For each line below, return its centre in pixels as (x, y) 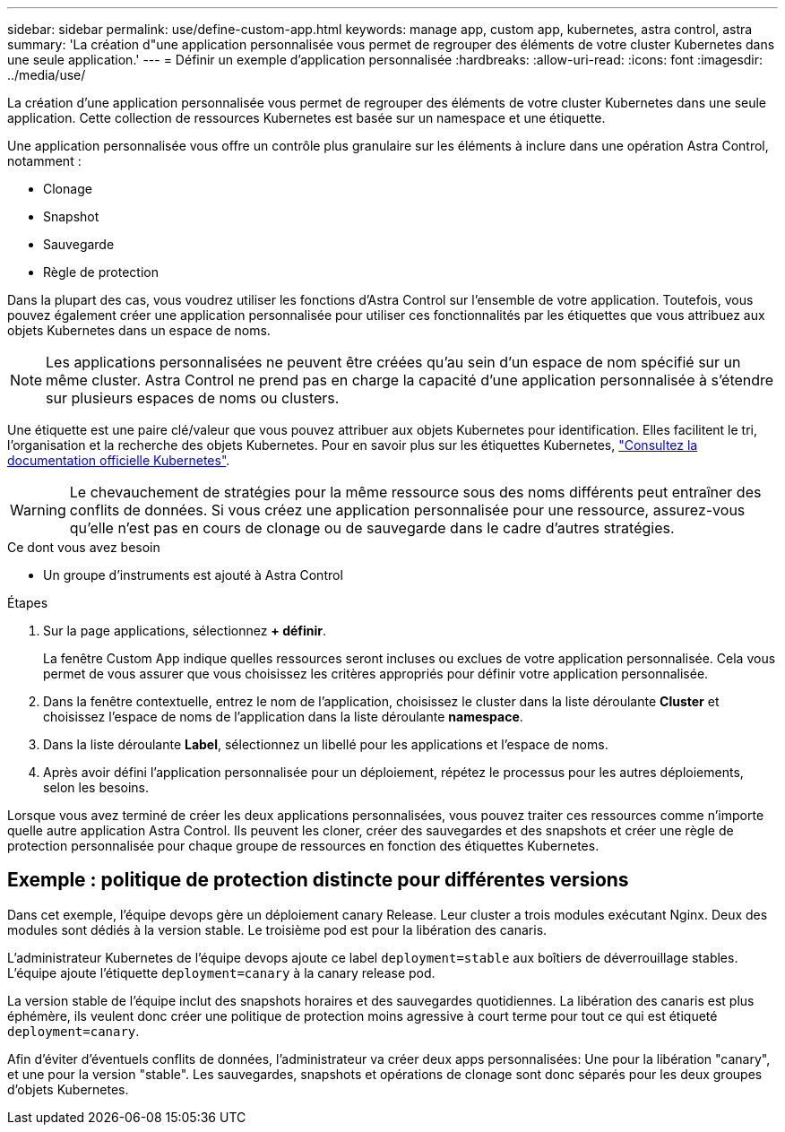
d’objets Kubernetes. (68, 1089)
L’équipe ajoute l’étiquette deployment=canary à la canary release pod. (221, 972)
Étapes (28, 603)
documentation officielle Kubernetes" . (119, 460)
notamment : (44, 161)
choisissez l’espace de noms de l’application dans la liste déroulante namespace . (283, 717)
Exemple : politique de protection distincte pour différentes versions (318, 880)
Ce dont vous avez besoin (84, 547)
